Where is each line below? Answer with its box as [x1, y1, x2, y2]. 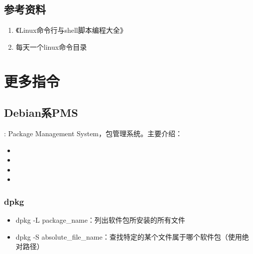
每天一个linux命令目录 [15, 41, 87, 52]
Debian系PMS [4, 105, 78, 120]
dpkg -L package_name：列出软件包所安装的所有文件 [15, 215, 185, 225]
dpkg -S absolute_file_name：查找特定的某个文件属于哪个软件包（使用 [15, 231, 242, 242]
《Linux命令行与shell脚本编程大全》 [15, 25, 127, 35]
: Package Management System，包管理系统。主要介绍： [4, 128, 183, 138]
